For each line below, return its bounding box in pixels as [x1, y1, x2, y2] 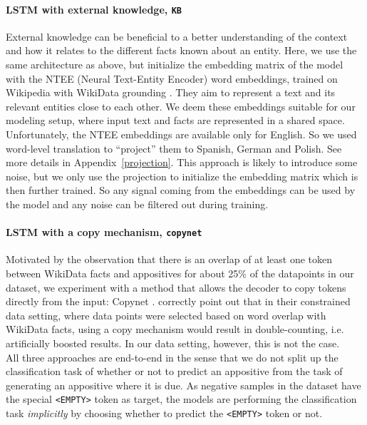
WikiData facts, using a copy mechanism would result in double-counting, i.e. [6, 322, 344, 337]
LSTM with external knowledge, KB [6, 1, 182, 16]
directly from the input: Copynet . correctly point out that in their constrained [6, 294, 351, 309]
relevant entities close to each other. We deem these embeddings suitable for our [6, 98, 356, 113]
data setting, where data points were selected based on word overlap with [6, 307, 326, 322]
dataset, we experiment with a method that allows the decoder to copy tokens [6, 280, 346, 295]
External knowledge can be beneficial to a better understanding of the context [6, 29, 348, 43]
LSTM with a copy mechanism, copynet [6, 225, 202, 240]
